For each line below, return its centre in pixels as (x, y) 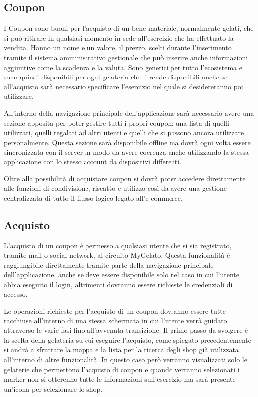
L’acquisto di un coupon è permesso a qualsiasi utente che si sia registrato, (118, 245)
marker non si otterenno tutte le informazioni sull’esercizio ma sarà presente (120, 379)
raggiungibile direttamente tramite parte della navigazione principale (109, 265)
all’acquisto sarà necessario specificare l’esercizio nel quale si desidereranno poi (124, 86)
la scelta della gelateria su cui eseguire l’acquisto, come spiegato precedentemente (128, 340)
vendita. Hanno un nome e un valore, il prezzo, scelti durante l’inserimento (118, 47)
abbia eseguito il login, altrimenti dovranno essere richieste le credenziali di (118, 284)
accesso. (16, 294)
